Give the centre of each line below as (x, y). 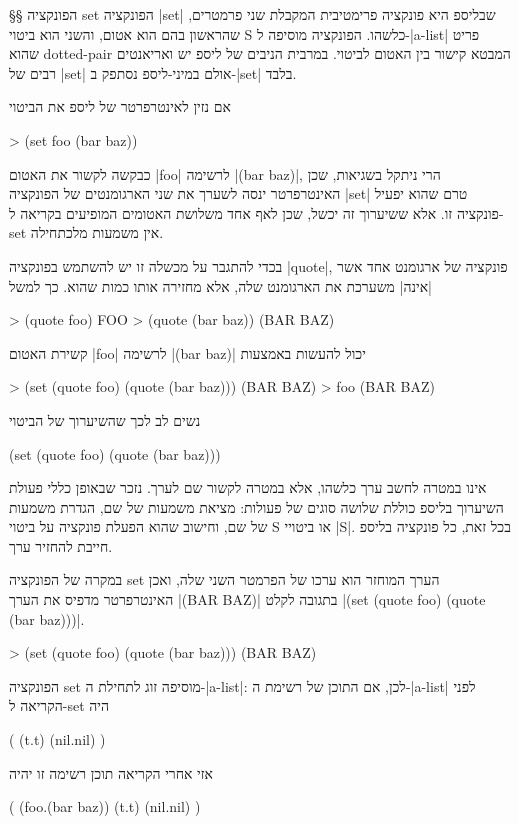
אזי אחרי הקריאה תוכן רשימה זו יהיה (111, 772)
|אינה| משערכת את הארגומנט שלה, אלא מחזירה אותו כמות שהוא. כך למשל (220, 285)
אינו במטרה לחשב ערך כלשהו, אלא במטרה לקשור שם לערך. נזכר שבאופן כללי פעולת (248, 487)
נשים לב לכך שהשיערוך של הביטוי (105, 419)
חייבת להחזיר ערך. (61, 545)
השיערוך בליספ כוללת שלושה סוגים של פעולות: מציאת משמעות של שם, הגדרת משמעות (256, 506)
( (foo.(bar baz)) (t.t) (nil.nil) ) (105, 806)
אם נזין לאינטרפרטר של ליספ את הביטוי (120, 106)
